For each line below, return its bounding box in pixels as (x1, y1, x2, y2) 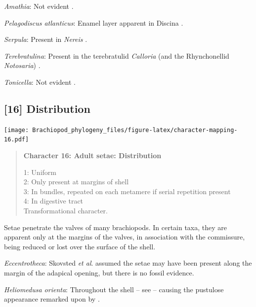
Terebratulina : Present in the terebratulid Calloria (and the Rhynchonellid (4, 50, 229, 61)
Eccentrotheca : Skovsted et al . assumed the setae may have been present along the (4, 258, 252, 268)
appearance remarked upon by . (4, 294, 100, 304)
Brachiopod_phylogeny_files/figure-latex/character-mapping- (32, 126, 238, 134)
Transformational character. (23, 205, 108, 216)
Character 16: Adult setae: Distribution (23, 150, 162, 161)
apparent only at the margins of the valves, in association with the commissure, (4, 232, 245, 242)
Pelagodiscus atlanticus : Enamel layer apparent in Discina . (4, 17, 183, 28)
